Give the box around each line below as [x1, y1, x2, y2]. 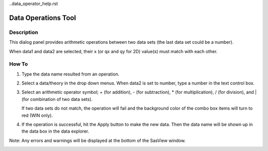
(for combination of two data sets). [21, 96, 93, 102]
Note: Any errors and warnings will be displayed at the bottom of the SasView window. [9, 137, 186, 144]
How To [9, 61, 28, 68]
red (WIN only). [21, 112, 53, 118]
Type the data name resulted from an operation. [21, 71, 120, 77]
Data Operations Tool [9, 13, 76, 22]
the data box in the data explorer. [21, 128, 89, 134]
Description [9, 29, 38, 36]
